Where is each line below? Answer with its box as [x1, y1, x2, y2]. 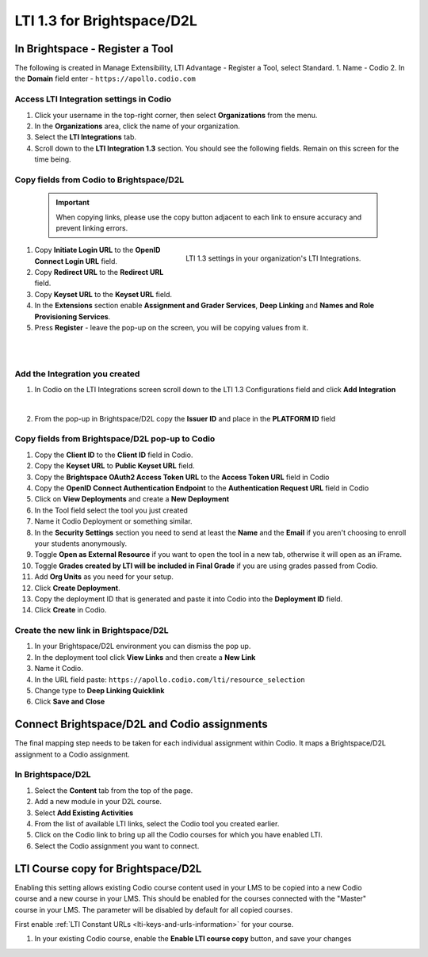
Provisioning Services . [34, 311, 111, 321]
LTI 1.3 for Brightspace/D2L [14, 12, 198, 29]
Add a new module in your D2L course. [34, 797, 162, 806]
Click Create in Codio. [34, 605, 107, 615]
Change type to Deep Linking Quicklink [34, 686, 165, 696]
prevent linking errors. [55, 223, 128, 233]
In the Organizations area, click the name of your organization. [34, 121, 241, 131]
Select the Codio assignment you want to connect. [34, 841, 200, 851]
